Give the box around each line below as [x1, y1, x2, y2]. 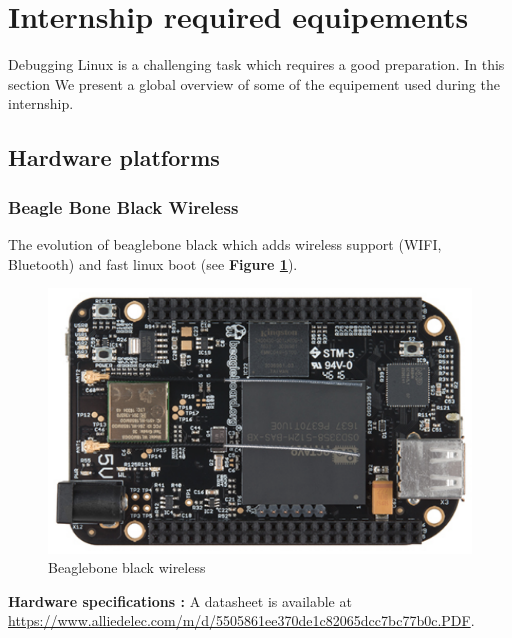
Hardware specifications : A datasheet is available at [8, 590, 352, 611]
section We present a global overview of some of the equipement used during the [8, 73, 500, 94]
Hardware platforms [8, 142, 220, 173]
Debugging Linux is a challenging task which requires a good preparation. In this [8, 54, 505, 75]
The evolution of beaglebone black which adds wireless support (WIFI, [8, 233, 442, 254]
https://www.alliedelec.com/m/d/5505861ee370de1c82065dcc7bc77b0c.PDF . [8, 610, 475, 631]
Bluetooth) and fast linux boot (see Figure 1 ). [8, 253, 298, 274]
